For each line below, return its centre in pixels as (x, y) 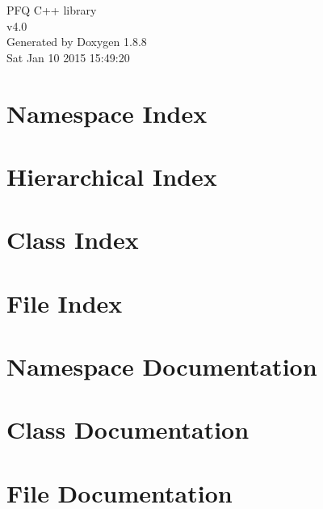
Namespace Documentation (162, 366)
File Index (65, 303)
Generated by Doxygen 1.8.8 (77, 42)
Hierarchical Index (112, 176)
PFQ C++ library (52, 10)
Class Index (73, 240)
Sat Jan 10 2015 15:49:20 (68, 57)
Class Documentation (128, 429)
